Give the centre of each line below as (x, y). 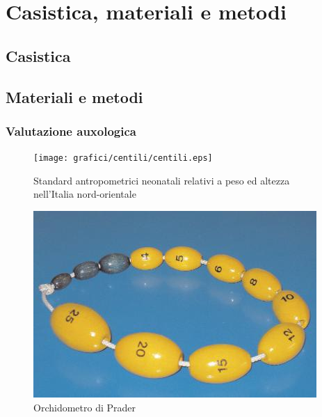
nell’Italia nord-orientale (85, 194)
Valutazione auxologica (71, 131)
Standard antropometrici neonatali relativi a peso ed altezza (162, 180)
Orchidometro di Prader (84, 407)
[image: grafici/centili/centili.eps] (123, 158)
